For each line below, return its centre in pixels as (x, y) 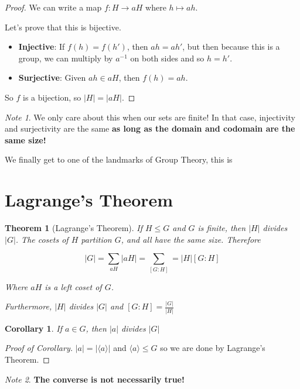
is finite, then (222, 228)
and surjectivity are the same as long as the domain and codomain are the (150, 128)
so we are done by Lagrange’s (213, 348)
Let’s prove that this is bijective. (63, 27)
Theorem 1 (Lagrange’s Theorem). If (74, 228)
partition (96, 239)
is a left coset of (73, 286)
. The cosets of (42, 239)
